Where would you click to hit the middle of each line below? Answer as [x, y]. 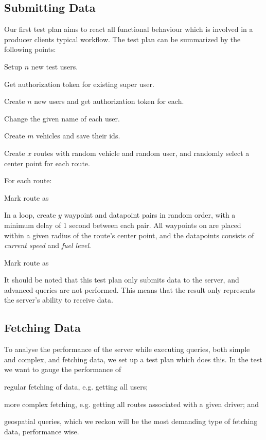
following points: [30, 49]
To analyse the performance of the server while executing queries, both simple [127, 349]
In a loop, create [30, 215]
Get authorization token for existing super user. [79, 84]
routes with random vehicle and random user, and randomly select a [141, 153]
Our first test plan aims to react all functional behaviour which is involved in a [129, 29]
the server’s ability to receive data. [59, 300]
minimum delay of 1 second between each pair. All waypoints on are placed [123, 225]
